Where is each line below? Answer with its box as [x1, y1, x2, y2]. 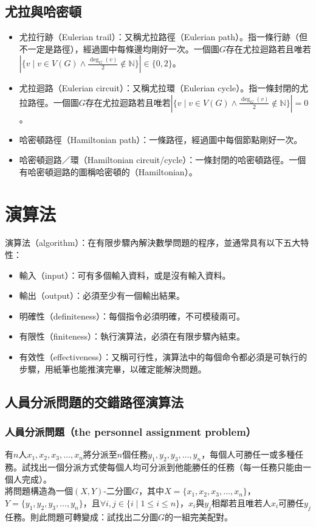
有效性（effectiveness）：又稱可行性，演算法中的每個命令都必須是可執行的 [19, 351, 307, 363]
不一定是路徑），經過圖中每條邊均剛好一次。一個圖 [19, 42, 219, 55]
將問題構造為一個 [5, 484, 73, 497]
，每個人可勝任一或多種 [201, 448, 295, 461]
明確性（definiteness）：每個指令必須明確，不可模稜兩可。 [19, 309, 245, 322]
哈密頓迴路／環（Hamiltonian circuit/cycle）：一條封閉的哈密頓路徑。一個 [19, 153, 306, 166]
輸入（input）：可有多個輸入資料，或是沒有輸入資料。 [19, 268, 231, 281]
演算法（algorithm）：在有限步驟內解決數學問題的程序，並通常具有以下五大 [5, 236, 301, 249]
